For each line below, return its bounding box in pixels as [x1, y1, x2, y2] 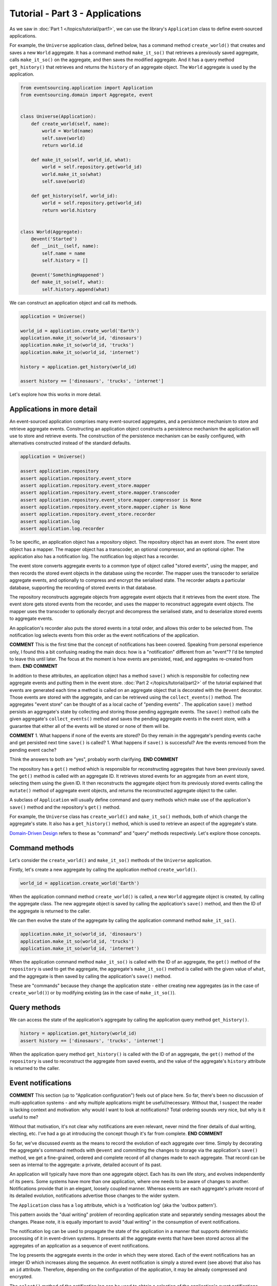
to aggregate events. [9, 615, 53, 622]
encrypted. [9, 1274, 33, 1280]
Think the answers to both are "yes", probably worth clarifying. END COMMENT [9, 756, 179, 762]
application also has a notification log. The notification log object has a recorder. [9, 553, 180, 560]
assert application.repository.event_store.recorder [20, 511, 156, 517]
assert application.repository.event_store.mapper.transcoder [20, 490, 180, 496]
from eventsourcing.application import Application [20, 85, 153, 91]
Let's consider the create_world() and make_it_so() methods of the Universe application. [9, 857, 212, 863]
